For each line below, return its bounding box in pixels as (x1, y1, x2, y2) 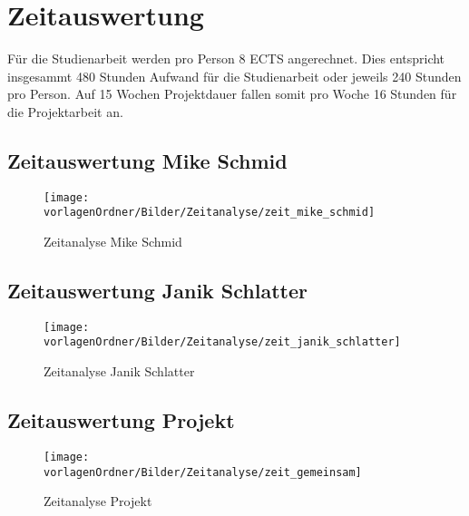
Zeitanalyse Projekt (44, 492, 152, 511)
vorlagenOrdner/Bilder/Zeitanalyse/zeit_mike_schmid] (44, 206, 376, 219)
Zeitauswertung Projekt (7, 406, 235, 434)
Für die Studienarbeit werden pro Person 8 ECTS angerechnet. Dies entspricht (7, 49, 445, 68)
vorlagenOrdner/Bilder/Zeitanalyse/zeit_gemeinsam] (44, 465, 362, 479)
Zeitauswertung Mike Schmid (7, 146, 288, 174)
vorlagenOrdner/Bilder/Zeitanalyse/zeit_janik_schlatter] (44, 336, 401, 349)
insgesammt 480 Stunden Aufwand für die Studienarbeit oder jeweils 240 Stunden (7, 66, 462, 85)
